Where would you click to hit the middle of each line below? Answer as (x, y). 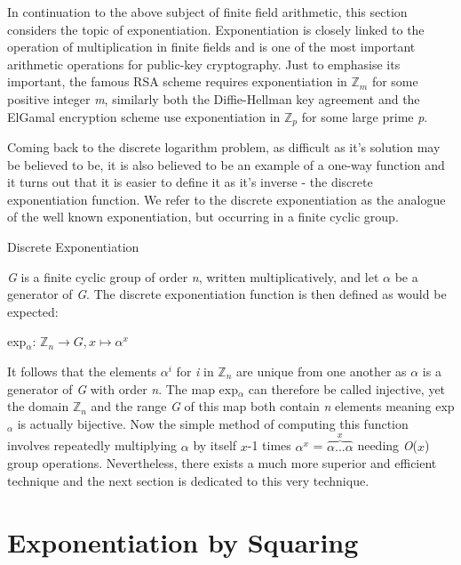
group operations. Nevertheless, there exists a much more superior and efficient (222, 463)
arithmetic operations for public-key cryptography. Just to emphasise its (204, 64)
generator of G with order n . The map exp (123, 388)
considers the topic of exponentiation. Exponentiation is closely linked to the (216, 29)
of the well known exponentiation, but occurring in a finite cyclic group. (203, 217)
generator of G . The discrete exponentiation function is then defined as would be (227, 294)
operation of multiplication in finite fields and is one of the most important (211, 47)
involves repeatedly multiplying (92, 445)
